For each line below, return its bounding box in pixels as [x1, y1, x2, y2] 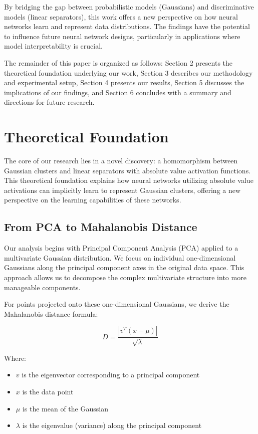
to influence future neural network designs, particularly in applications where [4, 31, 240, 41]
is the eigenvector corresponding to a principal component [22, 369, 200, 380]
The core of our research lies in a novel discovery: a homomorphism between [4, 155, 238, 166]
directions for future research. [4, 97, 95, 107]
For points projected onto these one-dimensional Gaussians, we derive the [4, 299, 229, 309]
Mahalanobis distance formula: [4, 308, 98, 319]
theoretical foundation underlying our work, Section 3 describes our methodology [4, 67, 253, 78]
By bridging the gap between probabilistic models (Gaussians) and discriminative [4, 2, 254, 12]
